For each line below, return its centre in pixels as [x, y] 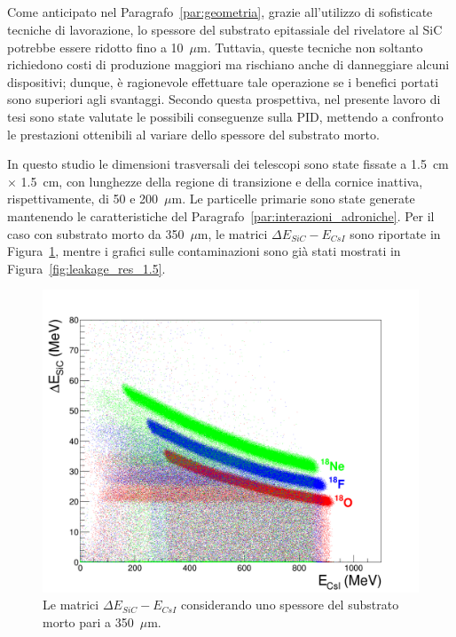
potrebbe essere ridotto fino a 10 [95, 47]
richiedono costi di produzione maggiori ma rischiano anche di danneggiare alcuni [228, 64]
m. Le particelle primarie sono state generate [293, 199]
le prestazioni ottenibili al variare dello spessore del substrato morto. [193, 134]
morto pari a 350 [88, 621]
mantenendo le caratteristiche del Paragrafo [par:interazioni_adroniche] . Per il [221, 215]
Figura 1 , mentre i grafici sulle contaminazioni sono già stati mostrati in [204, 251]
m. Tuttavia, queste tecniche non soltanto [310, 47]
